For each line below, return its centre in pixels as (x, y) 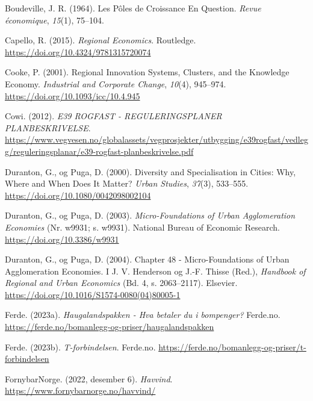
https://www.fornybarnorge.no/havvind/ (80, 390)
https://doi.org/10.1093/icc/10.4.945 (73, 95)
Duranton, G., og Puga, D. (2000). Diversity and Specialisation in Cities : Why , (150, 171)
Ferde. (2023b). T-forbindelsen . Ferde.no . (80, 347)
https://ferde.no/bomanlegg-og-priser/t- (232, 347)
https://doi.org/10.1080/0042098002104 (78, 195)
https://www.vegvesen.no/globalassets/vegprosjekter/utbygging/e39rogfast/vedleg (156, 139)
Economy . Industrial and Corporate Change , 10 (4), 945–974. (116, 83)
